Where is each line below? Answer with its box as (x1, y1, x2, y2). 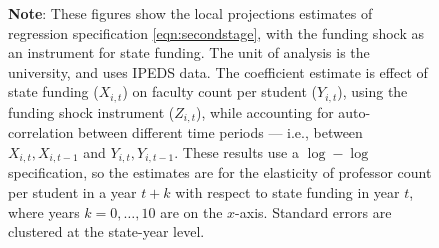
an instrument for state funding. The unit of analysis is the (8, 42, 370, 63)
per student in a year (8, 181, 137, 202)
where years (8, 201, 80, 222)
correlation (8, 122, 74, 143)
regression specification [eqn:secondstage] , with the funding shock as (8, 22, 424, 43)
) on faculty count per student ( (122, 81, 317, 102)
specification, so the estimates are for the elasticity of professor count (8, 162, 432, 183)
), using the (337, 81, 408, 102)
